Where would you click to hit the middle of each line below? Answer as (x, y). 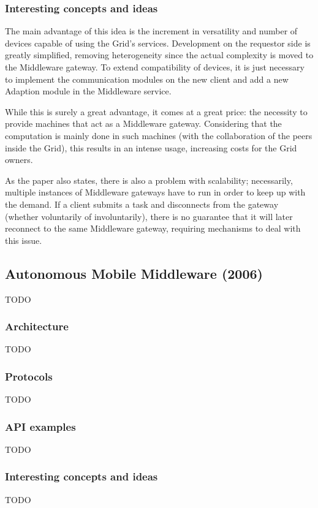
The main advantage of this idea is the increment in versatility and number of (151, 31)
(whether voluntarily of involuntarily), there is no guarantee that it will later (149, 216)
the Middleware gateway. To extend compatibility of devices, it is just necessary (155, 67)
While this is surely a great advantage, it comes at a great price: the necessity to (156, 111)
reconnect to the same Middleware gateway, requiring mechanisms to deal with (153, 228)
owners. (19, 160)
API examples (40, 426)
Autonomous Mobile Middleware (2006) (134, 273)
